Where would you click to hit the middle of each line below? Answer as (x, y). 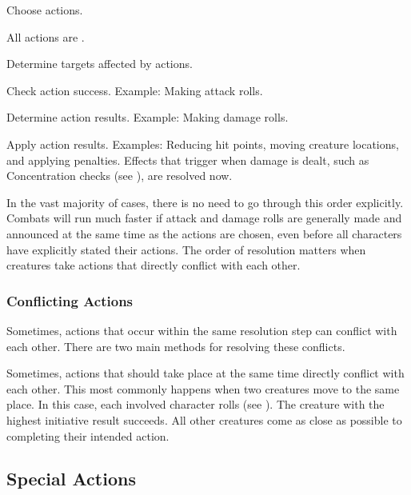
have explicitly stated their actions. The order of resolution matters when (186, 249)
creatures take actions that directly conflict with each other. (154, 265)
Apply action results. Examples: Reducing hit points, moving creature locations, (203, 144)
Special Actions (71, 479)
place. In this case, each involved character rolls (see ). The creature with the (196, 404)
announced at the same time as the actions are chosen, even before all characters (204, 233)
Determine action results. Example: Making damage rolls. (148, 117)
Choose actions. (45, 10)
